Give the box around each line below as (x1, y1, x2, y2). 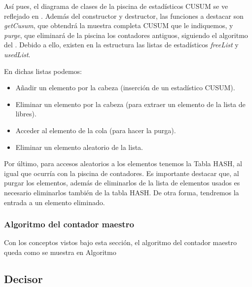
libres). (15, 108, 36, 119)
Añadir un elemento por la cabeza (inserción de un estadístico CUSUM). (15, 82, 235, 93)
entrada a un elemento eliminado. (4, 197, 105, 207)
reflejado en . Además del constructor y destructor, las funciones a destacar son (4, 10, 244, 21)
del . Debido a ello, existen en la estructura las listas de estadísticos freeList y (4, 39, 239, 50)
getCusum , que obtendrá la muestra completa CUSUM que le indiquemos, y (4, 20, 233, 31)
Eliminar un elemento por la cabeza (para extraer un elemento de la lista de (15, 99, 246, 109)
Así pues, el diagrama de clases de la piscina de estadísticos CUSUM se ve (4, 1, 228, 11)
